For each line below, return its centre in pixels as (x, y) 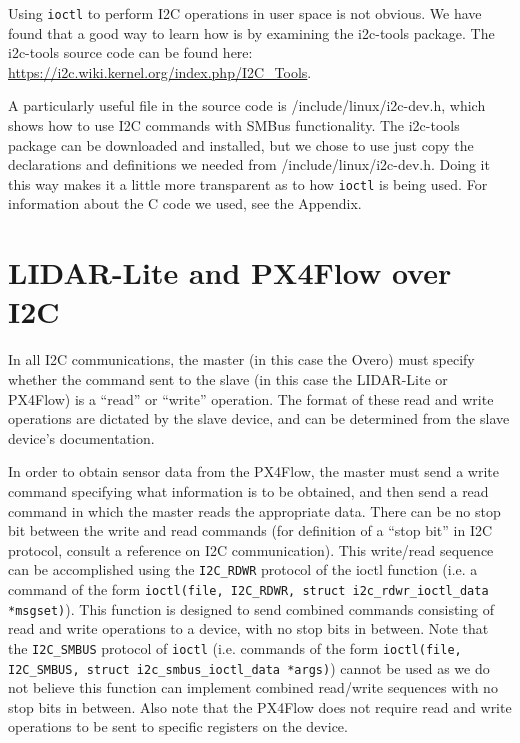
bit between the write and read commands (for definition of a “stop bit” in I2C (250, 530)
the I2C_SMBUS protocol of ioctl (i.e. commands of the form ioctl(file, (235, 647)
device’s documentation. (81, 437)
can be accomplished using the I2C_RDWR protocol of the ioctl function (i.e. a (243, 569)
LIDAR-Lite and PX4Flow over (230, 272)
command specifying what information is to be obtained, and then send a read (248, 490)
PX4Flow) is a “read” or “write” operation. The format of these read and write (251, 398)
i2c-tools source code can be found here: (130, 52)
